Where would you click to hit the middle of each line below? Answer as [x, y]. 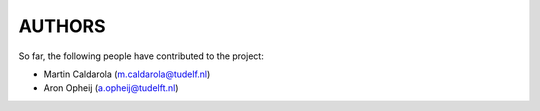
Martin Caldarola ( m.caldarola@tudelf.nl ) [127, 74]
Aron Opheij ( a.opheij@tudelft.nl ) [111, 88]
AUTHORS [62, 26]
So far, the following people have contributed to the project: [141, 56]
